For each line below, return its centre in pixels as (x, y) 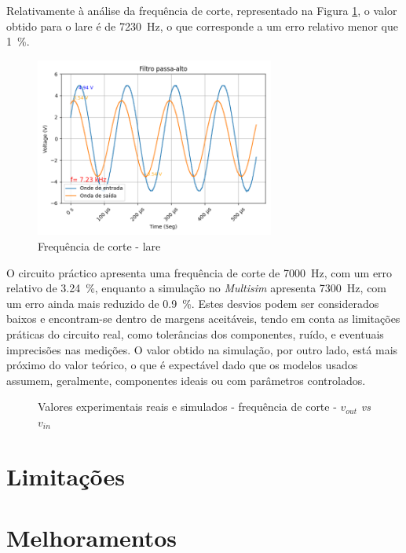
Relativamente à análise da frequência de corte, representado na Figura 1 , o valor (202, 10)
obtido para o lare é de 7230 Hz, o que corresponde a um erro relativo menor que (202, 26)
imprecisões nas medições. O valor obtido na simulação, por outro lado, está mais (202, 349)
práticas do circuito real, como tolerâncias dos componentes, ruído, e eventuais (195, 333)
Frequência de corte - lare (99, 245)
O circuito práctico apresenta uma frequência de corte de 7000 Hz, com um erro (199, 272)
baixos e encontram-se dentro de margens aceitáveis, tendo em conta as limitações (203, 319)
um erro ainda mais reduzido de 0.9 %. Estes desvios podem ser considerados (193, 303)
